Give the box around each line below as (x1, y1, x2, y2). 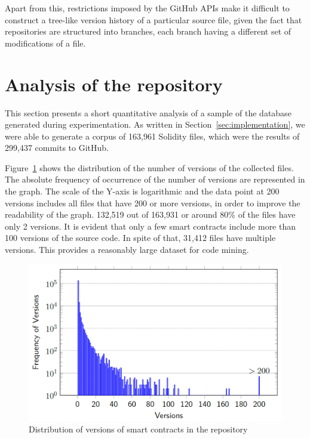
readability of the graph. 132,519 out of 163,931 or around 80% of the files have (5, 208, 296, 221)
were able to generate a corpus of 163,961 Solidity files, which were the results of (5, 129, 300, 142)
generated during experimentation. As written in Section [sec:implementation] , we (5, 118, 305, 131)
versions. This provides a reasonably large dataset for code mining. (5, 243, 249, 256)
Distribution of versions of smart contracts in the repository (29, 423, 248, 435)
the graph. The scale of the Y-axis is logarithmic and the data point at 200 (5, 185, 280, 197)
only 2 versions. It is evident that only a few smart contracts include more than (5, 219, 296, 232)
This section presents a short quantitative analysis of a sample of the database (5, 106, 291, 119)
